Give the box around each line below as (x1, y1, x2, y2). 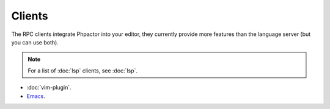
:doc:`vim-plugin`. (26, 84, 71, 91)
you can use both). (11, 38, 59, 46)
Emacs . (26, 92, 45, 100)
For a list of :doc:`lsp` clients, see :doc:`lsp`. (28, 67, 137, 74)
